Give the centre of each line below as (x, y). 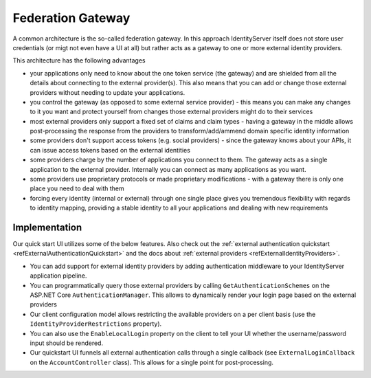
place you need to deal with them (77, 188)
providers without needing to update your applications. (108, 92)
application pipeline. (58, 276)
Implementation (47, 227)
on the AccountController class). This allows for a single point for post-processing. (152, 362)
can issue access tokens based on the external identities (110, 150)
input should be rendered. (66, 343)
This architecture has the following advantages (79, 60)
